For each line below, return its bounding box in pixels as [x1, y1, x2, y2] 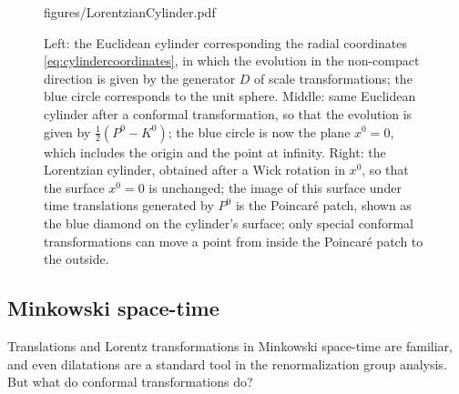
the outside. [44, 249, 109, 268]
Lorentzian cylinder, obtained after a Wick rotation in [44, 160, 345, 179]
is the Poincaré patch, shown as [235, 196, 412, 215]
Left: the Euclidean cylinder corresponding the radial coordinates [44, 33, 408, 52]
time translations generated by [44, 196, 214, 215]
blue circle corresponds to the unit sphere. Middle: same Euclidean [44, 86, 416, 106]
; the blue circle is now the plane [168, 122, 351, 141]
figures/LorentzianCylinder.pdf [44, 3, 216, 21]
